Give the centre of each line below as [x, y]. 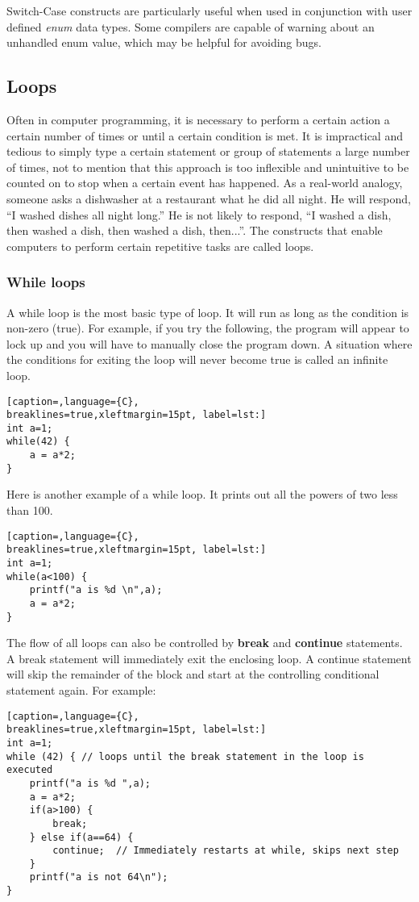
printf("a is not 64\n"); [99, 877]
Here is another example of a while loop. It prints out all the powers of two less [202, 494]
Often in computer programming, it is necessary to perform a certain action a [198, 119]
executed [30, 770]
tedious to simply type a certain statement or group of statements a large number [208, 151]
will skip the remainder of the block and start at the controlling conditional [193, 674]
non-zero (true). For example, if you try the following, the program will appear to [208, 328]
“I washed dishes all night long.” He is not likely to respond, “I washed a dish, [199, 214]
